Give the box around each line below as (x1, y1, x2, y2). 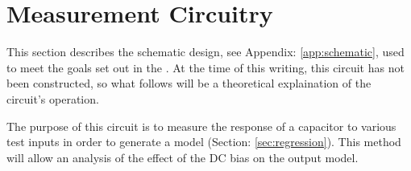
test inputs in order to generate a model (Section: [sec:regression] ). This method (6, 133, 401, 150)
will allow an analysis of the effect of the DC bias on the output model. (6, 149, 359, 165)
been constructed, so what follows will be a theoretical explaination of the (6, 75, 372, 92)
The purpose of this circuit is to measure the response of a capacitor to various (6, 117, 396, 134)
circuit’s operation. (6, 90, 99, 107)
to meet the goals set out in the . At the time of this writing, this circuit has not (6, 59, 405, 75)
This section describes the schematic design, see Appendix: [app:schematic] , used (6, 43, 405, 60)
